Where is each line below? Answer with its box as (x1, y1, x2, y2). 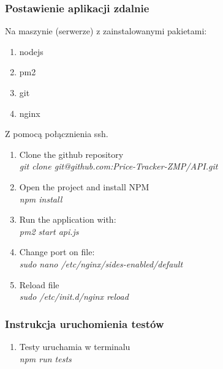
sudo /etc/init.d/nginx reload (19, 290, 129, 303)
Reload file (19, 278, 59, 291)
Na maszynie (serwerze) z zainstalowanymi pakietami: (5, 24, 207, 37)
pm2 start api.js (19, 225, 79, 237)
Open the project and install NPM (19, 180, 149, 193)
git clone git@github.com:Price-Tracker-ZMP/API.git (19, 160, 218, 173)
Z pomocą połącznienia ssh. (5, 127, 108, 140)
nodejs (19, 45, 43, 58)
